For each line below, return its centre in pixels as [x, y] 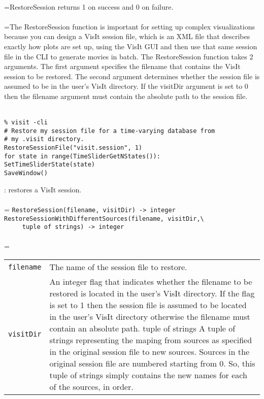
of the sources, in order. [91, 387]
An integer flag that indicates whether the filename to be [151, 282]
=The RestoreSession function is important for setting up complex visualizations [129, 26]
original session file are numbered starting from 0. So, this [152, 363]
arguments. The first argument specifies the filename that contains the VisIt [122, 66]
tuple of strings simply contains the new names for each [148, 375]
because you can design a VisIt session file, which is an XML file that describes [127, 36]
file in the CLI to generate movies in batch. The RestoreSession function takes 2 [129, 56]
